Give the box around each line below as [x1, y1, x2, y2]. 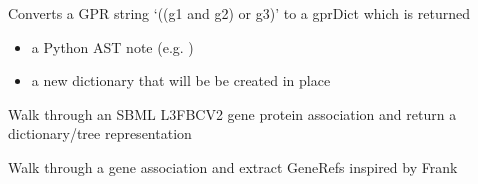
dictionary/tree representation [8, 123, 192, 144]
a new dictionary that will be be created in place [31, 70, 331, 91]
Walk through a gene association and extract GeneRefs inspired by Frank [8, 156, 458, 177]
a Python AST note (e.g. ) [31, 36, 194, 57]
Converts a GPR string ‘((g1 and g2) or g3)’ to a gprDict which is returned [8, 3, 470, 23]
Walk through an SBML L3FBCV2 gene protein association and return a [8, 103, 457, 124]
